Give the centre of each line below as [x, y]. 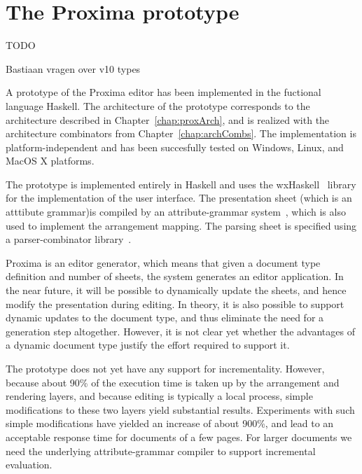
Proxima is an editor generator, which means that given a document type [163, 262]
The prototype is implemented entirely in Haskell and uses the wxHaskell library [181, 184]
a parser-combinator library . [69, 239]
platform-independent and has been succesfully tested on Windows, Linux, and [175, 147]
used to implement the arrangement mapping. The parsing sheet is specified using [181, 225]
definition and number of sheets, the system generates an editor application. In [175, 276]
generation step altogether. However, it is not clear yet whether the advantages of [180, 331]
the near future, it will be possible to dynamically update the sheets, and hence [176, 290]
